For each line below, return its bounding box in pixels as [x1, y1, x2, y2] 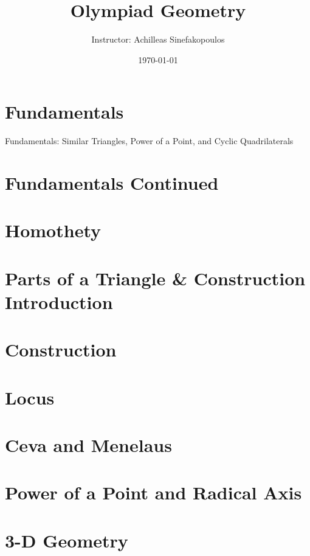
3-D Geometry [5, 527, 128, 552]
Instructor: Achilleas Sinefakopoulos [91, 33, 225, 46]
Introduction [5, 289, 113, 314]
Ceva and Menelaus [5, 433, 172, 457]
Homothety [5, 218, 102, 243]
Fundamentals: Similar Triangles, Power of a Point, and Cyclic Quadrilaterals [5, 134, 294, 147]
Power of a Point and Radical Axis [5, 480, 302, 505]
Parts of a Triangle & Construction [5, 265, 306, 290]
